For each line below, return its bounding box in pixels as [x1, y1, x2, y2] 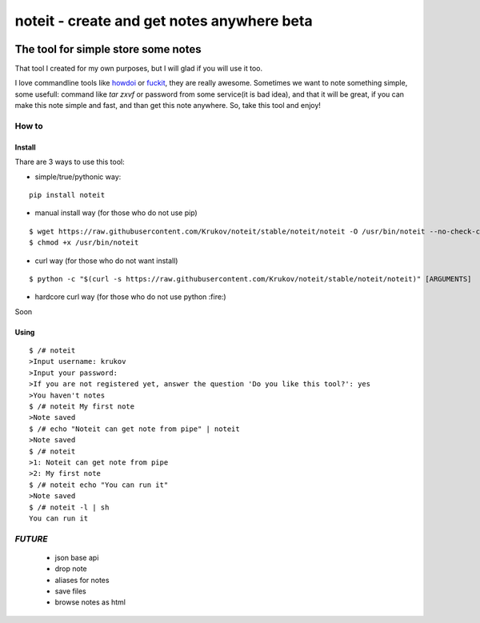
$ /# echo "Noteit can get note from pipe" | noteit [29, 424, 240, 433]
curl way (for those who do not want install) [34, 256, 178, 266]
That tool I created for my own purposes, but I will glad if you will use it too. [14, 64, 263, 74]
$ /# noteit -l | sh [29, 502, 110, 512]
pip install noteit [29, 190, 106, 199]
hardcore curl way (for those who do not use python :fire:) [34, 292, 227, 302]
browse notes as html [54, 597, 126, 607]
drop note [54, 564, 87, 573]
